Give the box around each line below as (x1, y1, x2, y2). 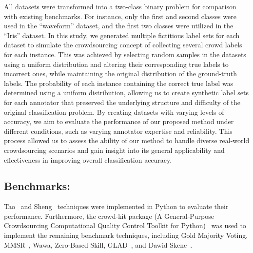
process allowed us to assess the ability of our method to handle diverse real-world (4, 135, 250, 146)
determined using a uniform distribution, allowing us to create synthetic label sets (4, 87, 249, 98)
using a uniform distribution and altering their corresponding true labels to (4, 59, 229, 69)
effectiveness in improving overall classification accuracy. (4, 154, 172, 165)
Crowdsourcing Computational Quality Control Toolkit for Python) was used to (4, 220, 246, 231)
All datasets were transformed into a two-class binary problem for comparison (4, 1, 236, 11)
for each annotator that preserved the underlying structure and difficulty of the (4, 97, 241, 107)
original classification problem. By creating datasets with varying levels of (4, 106, 224, 117)
